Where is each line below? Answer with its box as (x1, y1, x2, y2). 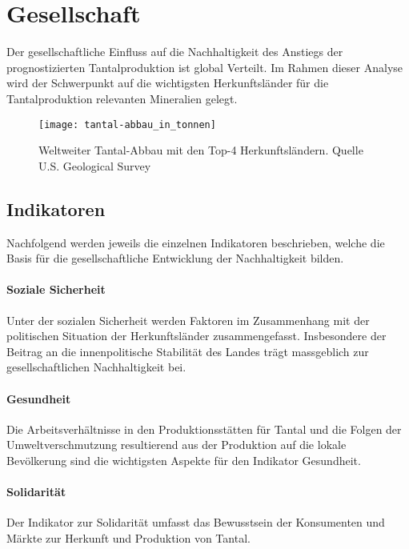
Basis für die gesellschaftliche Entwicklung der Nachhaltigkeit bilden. (6, 250, 344, 266)
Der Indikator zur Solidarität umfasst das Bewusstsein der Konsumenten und (6, 514, 385, 531)
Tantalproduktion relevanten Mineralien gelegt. (6, 90, 238, 106)
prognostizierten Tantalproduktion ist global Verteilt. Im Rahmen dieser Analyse (6, 58, 403, 75)
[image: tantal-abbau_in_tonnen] (38, 118, 216, 130)
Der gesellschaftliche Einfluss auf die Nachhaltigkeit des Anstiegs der (6, 43, 343, 60)
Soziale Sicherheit (6, 281, 106, 298)
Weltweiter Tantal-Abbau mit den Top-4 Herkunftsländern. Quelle (38, 142, 363, 158)
